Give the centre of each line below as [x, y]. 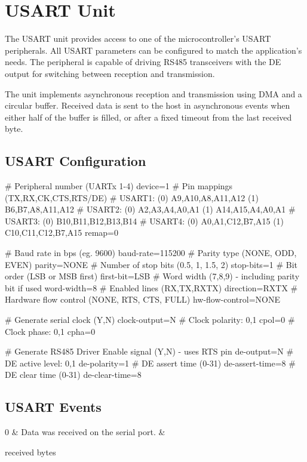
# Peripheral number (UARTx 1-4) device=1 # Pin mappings [119, 186]
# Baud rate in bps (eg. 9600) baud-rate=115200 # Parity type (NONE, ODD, [151, 253]
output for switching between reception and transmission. [110, 73]
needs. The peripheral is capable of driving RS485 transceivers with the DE [143, 62]
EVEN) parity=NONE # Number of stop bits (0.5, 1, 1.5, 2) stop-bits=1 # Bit [151, 264]
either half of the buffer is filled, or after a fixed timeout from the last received [148, 117]
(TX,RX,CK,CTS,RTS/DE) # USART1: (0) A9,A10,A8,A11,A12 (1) [132, 197]
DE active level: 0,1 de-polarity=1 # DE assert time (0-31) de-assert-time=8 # [150, 363]
